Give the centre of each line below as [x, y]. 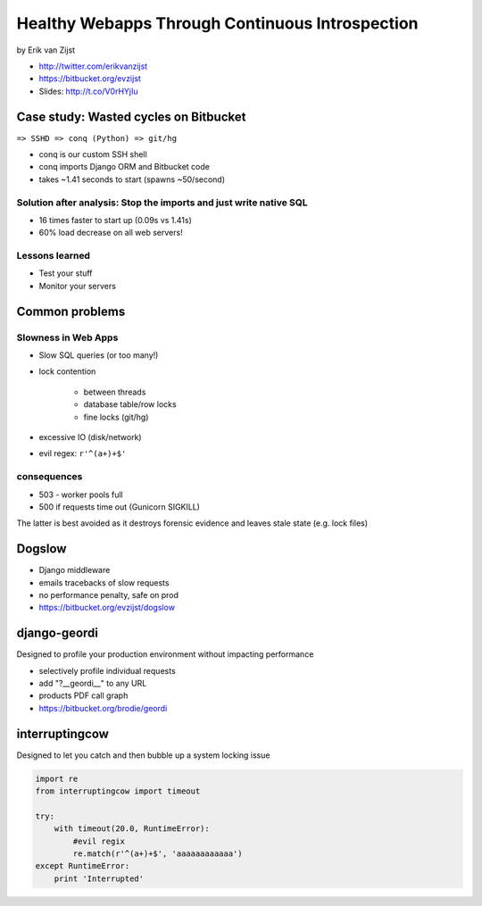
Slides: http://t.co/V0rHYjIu [88, 91]
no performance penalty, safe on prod [108, 594]
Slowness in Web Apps [67, 337]
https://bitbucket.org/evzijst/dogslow [107, 608]
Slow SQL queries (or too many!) [99, 355]
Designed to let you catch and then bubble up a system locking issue [143, 755]
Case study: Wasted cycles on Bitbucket [131, 116]
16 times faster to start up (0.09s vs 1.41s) [115, 220]
